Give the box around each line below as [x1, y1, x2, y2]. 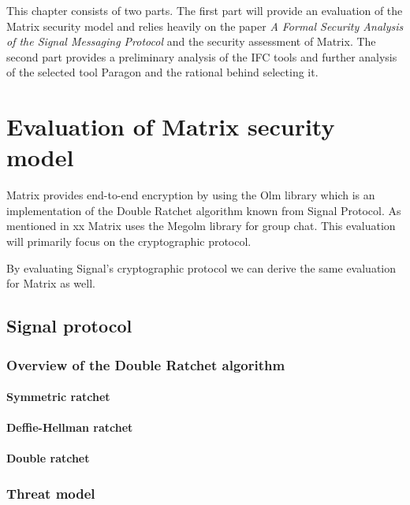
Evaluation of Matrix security [6, 110, 335, 143]
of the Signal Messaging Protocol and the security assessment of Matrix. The [6, 33, 376, 50]
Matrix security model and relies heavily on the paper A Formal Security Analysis [6, 17, 404, 34]
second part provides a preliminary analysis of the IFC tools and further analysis [6, 48, 397, 65]
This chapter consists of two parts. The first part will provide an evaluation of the [6, 2, 403, 18]
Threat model [6, 483, 95, 503]
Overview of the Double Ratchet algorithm [6, 355, 285, 374]
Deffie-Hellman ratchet [6, 419, 133, 436]
